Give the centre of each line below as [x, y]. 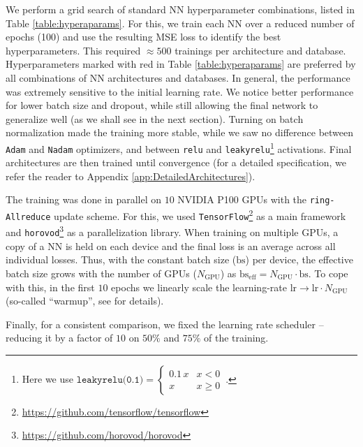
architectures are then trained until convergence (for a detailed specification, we [176, 162]
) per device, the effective [299, 259]
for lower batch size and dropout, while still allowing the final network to [162, 105]
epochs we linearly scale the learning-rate [199, 287]
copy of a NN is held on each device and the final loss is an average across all [171, 246]
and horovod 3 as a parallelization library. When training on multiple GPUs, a [172, 231]
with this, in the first [50, 287]
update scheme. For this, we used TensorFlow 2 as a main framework [200, 215]
